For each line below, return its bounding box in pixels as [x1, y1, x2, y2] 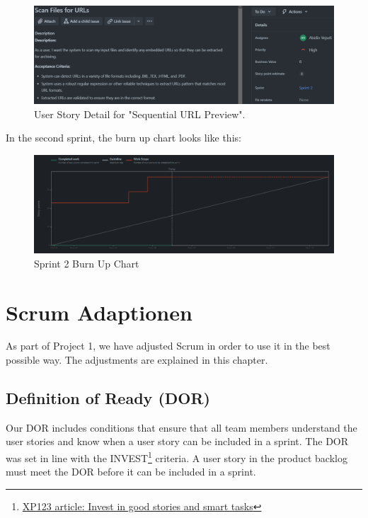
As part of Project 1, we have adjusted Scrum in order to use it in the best [6, 338, 330, 353]
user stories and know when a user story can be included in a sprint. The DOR [6, 434, 349, 449]
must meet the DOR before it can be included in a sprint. [6, 464, 256, 479]
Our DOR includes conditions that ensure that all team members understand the [6, 420, 357, 434]
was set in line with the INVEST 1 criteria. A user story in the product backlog [6, 449, 347, 465]
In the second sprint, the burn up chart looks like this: [6, 130, 241, 145]
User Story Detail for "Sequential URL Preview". [34, 106, 246, 121]
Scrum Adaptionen [6, 297, 192, 326]
